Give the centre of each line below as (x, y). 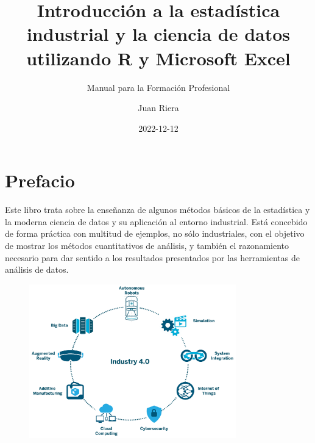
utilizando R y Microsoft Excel (158, 58)
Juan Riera (158, 108)
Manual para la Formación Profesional (158, 87)
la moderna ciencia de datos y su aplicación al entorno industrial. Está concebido (156, 221)
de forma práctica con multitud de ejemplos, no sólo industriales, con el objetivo (155, 233)
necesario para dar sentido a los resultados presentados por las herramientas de (152, 257)
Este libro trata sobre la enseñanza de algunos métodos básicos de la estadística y (157, 210)
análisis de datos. (37, 269)
